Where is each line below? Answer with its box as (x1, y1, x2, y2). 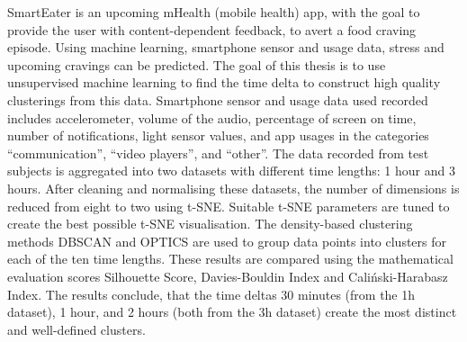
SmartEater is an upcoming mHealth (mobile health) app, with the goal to (7, 3, 420, 21)
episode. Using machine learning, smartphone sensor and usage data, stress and (7, 38, 445, 57)
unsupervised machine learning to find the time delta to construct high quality (7, 73, 441, 92)
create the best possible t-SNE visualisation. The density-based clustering (7, 214, 413, 233)
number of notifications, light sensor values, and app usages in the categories (7, 126, 429, 145)
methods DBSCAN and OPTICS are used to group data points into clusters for (7, 231, 447, 250)
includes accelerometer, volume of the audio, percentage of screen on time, (7, 108, 417, 127)
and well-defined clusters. (7, 319, 146, 338)
